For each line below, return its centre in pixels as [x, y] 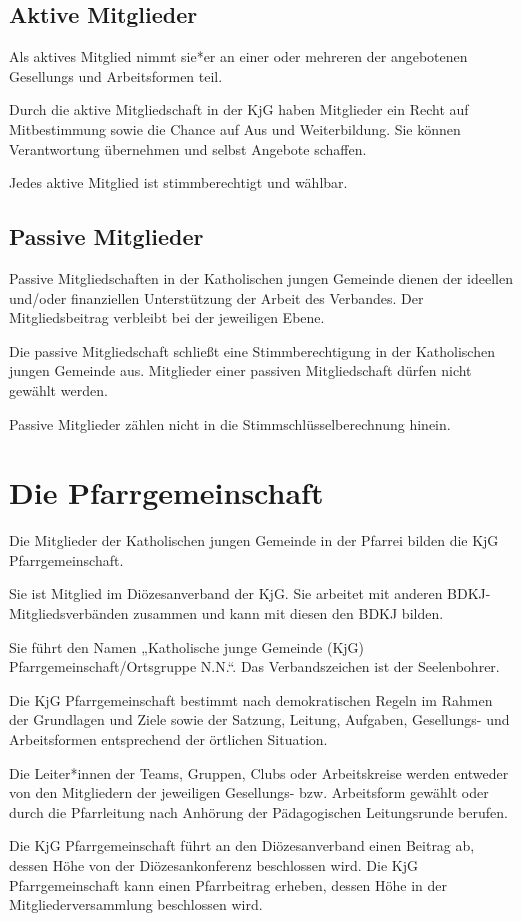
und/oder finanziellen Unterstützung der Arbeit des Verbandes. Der [216, 297]
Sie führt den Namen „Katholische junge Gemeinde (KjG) [186, 646]
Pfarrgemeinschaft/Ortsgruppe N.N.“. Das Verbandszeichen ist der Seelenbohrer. [254, 666]
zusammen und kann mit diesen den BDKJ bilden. [288, 613]
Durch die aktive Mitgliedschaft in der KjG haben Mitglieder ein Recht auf [239, 109]
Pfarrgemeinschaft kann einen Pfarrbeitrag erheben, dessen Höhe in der [228, 884]
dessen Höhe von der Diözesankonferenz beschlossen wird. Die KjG [213, 864]
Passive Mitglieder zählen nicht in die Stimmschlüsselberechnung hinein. [230, 423]
